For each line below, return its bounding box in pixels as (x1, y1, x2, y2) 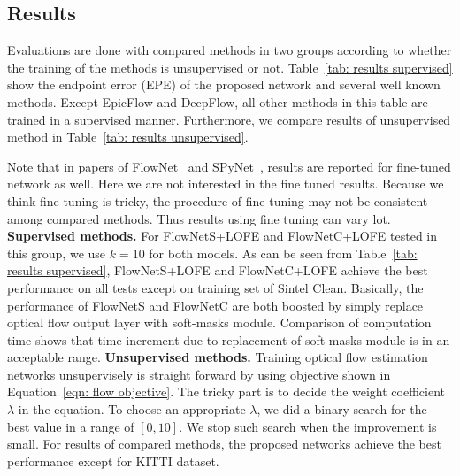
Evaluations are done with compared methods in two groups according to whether (7, 41, 452, 59)
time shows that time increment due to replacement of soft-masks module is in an (7, 330, 450, 349)
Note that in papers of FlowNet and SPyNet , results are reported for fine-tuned (7, 157, 451, 175)
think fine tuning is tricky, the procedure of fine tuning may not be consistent (7, 191, 428, 210)
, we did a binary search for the (257, 400, 427, 418)
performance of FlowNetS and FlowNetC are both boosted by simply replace (7, 296, 424, 314)
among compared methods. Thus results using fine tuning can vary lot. (7, 209, 391, 227)
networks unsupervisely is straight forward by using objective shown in (7, 365, 391, 383)
